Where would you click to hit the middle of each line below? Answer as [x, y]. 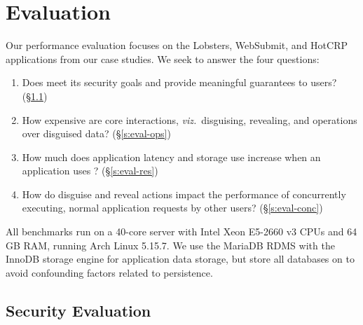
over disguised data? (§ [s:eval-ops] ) [96, 133]
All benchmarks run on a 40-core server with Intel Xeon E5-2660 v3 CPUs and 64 [181, 231]
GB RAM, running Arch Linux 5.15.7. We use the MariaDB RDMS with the [170, 245]
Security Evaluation [78, 310]
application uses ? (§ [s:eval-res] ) [90, 171]
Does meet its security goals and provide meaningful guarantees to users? [179, 82]
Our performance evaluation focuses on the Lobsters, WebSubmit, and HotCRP [177, 45]
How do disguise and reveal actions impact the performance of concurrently [184, 194]
